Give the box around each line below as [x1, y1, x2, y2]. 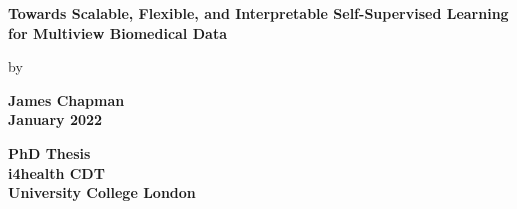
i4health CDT [8, 162, 105, 183]
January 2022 [8, 109, 103, 130]
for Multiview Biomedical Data [8, 22, 227, 43]
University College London [8, 182, 196, 203]
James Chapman [8, 89, 125, 110]
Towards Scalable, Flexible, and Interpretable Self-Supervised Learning [8, 3, 509, 23]
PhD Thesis [8, 142, 91, 163]
